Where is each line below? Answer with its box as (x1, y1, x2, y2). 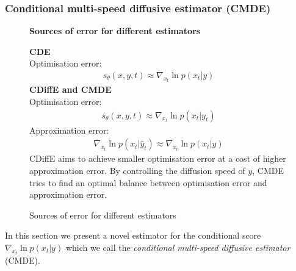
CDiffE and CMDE (29, 83, 112, 96)
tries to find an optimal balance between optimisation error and (29, 176, 267, 189)
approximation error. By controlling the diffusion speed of (29, 164, 245, 176)
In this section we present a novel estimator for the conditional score (5, 229, 261, 242)
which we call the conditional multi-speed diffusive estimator (65, 240, 291, 253)
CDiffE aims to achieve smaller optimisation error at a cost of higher (29, 152, 286, 165)
